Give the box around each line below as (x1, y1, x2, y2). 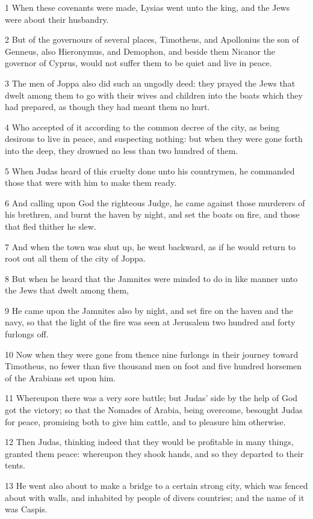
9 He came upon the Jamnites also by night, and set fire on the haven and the (5, 304, 293, 316)
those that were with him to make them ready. (5, 176, 177, 189)
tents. (5, 459, 25, 471)
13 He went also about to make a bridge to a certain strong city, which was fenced (5, 479, 308, 491)
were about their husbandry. (5, 13, 109, 25)
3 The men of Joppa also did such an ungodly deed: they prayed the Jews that (5, 76, 296, 89)
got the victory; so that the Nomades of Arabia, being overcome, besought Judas (5, 404, 303, 416)
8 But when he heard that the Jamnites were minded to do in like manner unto (5, 272, 298, 284)
